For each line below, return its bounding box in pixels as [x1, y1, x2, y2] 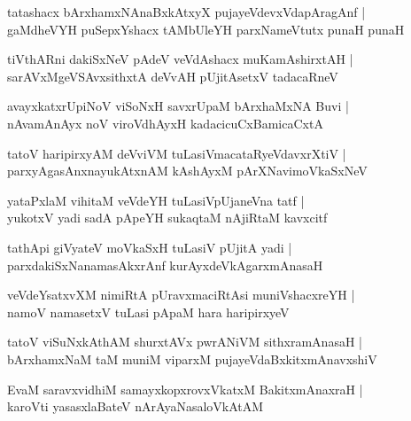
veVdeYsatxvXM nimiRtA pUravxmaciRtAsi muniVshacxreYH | [7, 285, 355, 304]
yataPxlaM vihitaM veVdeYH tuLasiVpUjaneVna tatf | [7, 191, 305, 209]
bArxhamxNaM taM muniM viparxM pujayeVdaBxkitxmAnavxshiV [7, 349, 377, 368]
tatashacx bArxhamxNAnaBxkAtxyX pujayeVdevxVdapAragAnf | [7, 3, 366, 20]
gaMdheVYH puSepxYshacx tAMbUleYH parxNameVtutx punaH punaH [7, 19, 405, 38]
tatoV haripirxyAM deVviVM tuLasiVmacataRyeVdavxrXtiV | [7, 144, 346, 162]
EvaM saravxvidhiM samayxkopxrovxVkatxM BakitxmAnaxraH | [7, 379, 363, 398]
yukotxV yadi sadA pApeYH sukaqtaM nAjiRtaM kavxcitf [7, 208, 328, 227]
